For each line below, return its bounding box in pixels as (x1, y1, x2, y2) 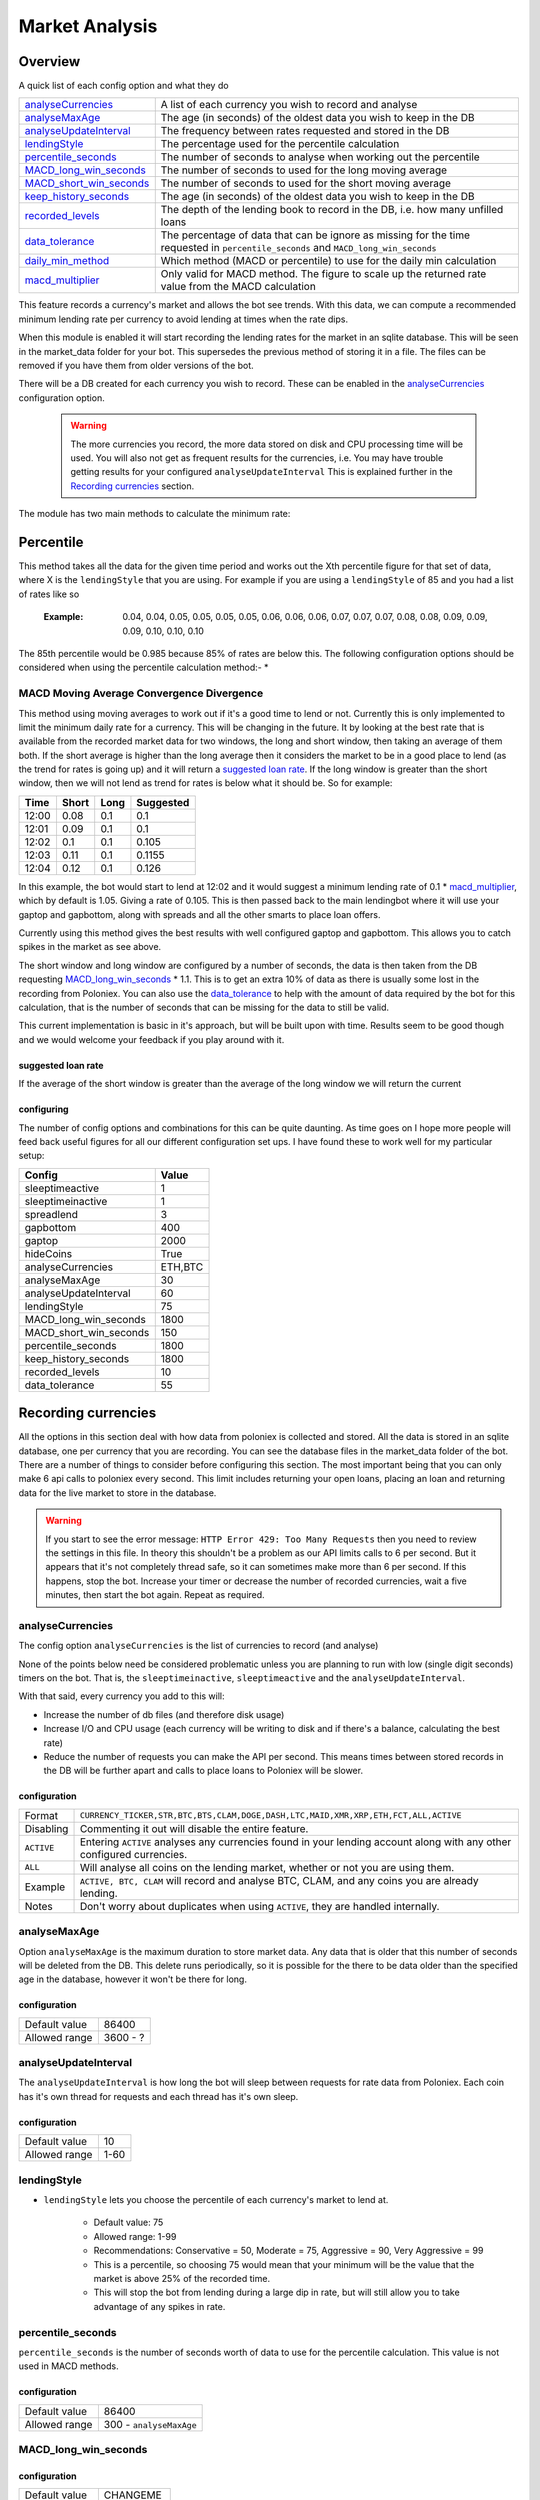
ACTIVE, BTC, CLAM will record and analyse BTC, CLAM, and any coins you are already (79, 1873, 479, 1887)
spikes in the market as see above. (18, 941, 162, 953)
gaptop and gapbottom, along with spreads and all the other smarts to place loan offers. (18, 908, 381, 920)
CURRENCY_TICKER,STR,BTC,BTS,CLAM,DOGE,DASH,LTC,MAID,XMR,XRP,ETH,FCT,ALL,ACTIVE (79, 1810, 462, 1821)
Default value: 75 (93, 2216, 164, 2229)
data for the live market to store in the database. (18, 1486, 217, 1499)
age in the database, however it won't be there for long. (18, 1973, 247, 1985)
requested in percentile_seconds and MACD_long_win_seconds (160, 241, 437, 255)
